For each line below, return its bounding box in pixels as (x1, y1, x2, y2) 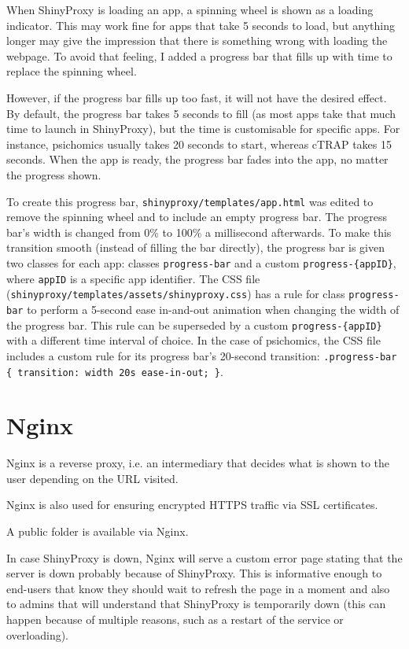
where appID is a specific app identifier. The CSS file (6, 270, 260, 286)
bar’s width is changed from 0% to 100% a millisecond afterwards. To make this (6, 223, 392, 240)
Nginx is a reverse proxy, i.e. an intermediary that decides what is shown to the (6, 455, 390, 471)
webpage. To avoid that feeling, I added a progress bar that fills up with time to (6, 47, 392, 64)
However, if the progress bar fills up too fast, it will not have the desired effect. (6, 89, 387, 105)
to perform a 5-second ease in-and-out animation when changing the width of (27, 301, 400, 317)
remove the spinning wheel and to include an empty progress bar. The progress (6, 208, 387, 225)
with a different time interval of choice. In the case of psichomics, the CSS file (6, 332, 381, 348)
